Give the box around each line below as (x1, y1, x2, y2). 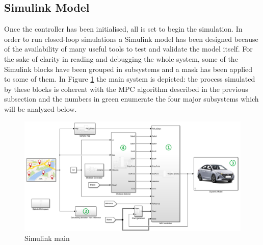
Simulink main (24, 233, 70, 243)
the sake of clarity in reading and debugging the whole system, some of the (4, 53, 238, 64)
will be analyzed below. (4, 103, 77, 114)
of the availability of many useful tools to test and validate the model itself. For (4, 43, 253, 54)
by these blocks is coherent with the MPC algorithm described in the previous (4, 83, 248, 94)
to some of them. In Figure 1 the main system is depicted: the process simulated (4, 73, 255, 84)
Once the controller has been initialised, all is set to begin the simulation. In (4, 23, 243, 34)
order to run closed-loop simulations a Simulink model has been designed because (4, 33, 258, 44)
